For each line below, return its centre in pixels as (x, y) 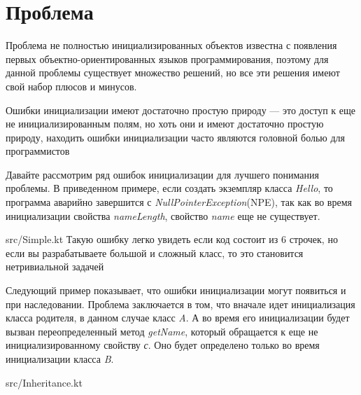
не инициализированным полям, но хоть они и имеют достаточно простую (165, 124)
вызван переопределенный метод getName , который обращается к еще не (162, 331)
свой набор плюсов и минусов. (71, 86)
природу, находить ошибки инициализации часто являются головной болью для (175, 137)
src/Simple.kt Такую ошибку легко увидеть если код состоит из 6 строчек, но (172, 239)
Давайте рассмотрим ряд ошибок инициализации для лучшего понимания (162, 174)
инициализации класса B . (60, 359)
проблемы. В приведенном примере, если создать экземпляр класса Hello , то (169, 188)
